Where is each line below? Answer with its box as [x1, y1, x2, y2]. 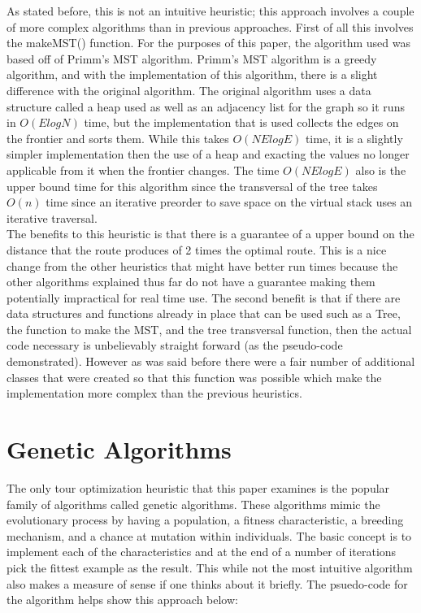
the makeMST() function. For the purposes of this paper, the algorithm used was [7, 34, 410, 51]
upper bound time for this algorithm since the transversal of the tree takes [7, 177, 378, 194]
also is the [355, 161, 406, 178]
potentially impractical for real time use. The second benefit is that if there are [7, 289, 401, 306]
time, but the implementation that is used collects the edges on [84, 114, 399, 131]
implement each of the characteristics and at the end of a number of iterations [7, 543, 397, 560]
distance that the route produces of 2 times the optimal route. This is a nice [7, 241, 387, 258]
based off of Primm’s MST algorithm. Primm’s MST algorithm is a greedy [7, 50, 377, 67]
